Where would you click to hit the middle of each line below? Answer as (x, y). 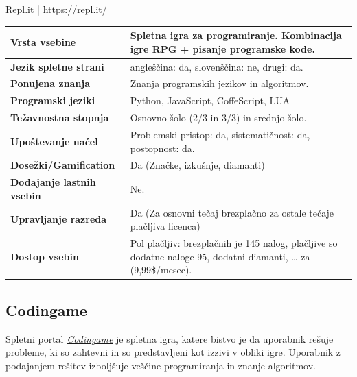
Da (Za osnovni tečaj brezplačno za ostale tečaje (232, 212)
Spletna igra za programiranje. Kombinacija (236, 35)
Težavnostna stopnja (60, 118)
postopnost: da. (162, 148)
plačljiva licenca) (165, 226)
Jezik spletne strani (57, 66)
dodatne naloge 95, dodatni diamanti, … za (220, 256)
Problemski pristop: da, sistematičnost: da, (220, 134)
